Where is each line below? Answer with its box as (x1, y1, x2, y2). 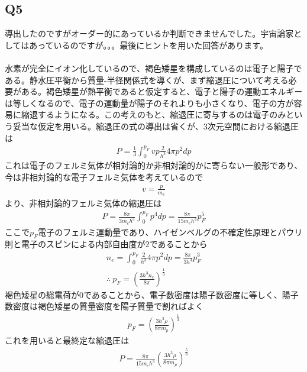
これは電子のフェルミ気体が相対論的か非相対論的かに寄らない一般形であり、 (5, 159, 303, 172)
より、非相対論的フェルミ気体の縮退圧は (5, 197, 162, 209)
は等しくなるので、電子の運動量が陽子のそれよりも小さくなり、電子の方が (5, 96, 294, 109)
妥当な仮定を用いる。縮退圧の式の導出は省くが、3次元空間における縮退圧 (12, 119, 299, 132)
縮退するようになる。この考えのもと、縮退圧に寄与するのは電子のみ (21, 108, 286, 121)
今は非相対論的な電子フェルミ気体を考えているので (5, 171, 203, 183)
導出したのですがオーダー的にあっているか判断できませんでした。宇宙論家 (5, 27, 294, 40)
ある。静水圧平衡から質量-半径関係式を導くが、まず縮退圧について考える (5, 73, 289, 86)
